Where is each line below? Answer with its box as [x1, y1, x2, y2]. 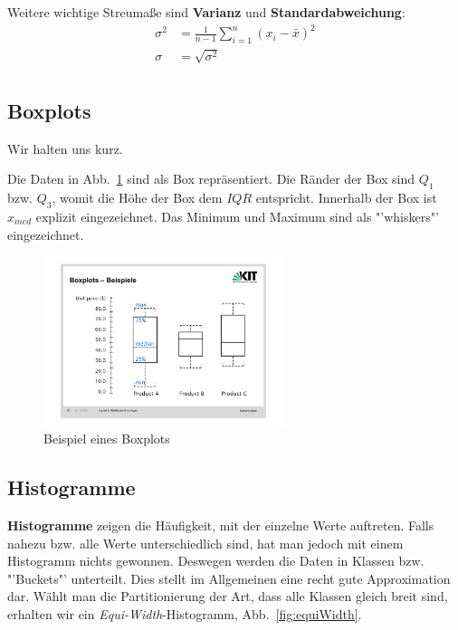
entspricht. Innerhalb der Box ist [255, 188, 437, 207]
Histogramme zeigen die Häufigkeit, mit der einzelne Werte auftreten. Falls [7, 516, 434, 535]
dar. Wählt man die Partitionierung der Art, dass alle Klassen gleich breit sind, [7, 587, 448, 606]
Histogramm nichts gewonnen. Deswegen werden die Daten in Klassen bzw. [7, 551, 425, 570]
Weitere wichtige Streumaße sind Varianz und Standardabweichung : [7, 3, 406, 21]
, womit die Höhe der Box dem [52, 188, 223, 207]
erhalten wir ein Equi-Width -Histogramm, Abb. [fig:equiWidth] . [7, 605, 362, 623]
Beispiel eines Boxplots [43, 429, 170, 448]
